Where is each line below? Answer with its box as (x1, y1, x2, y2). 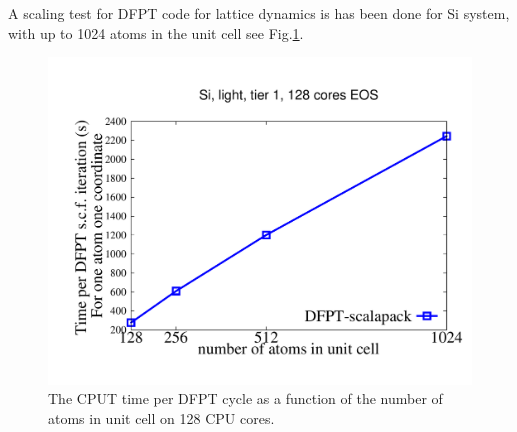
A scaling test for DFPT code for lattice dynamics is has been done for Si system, (8, 3, 510, 23)
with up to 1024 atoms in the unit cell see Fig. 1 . (8, 22, 304, 43)
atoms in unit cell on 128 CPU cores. (48, 407, 275, 428)
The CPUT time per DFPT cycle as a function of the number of (48, 388, 443, 409)
